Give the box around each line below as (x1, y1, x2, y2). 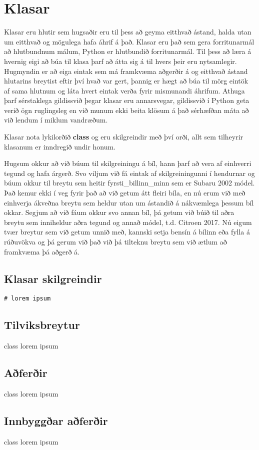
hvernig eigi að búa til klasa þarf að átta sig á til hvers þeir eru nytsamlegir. (4, 55, 237, 66)
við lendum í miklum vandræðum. (4, 114, 108, 125)
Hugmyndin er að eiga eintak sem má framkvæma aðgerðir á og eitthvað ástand (4, 65, 248, 76)
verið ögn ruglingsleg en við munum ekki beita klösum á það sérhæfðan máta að (4, 104, 249, 115)
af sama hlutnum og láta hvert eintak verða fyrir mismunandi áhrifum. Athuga (4, 85, 245, 95)
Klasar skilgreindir (4, 270, 102, 286)
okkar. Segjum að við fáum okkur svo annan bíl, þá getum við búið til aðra (4, 207, 234, 217)
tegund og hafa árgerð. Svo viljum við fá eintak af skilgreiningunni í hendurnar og (4, 167, 255, 178)
